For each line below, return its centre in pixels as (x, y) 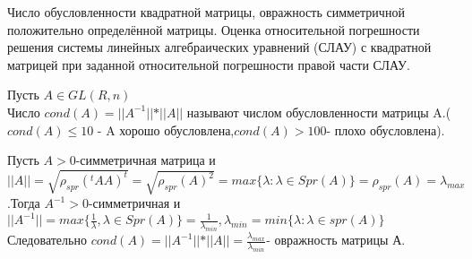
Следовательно (47, 240)
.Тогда (24, 203)
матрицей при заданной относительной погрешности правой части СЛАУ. (209, 64)
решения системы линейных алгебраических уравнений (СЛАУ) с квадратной (219, 47)
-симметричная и (134, 203)
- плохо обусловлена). (386, 129)
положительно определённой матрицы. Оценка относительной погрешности (214, 29)
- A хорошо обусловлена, (166, 129)
